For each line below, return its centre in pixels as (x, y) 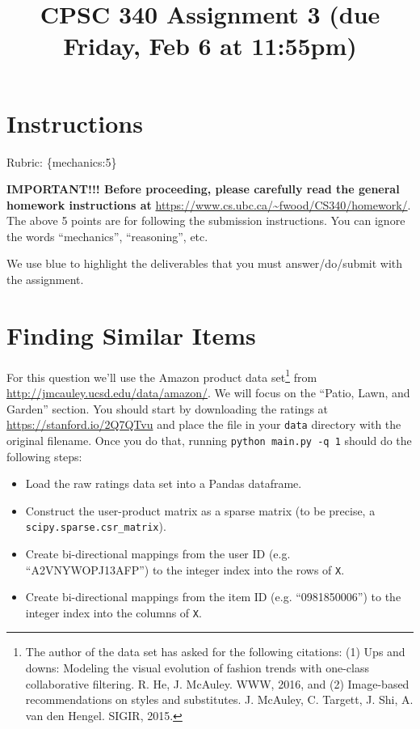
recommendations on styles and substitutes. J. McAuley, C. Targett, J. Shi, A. (219, 699)
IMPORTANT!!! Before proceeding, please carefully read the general (203, 189)
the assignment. (45, 280)
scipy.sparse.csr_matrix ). (96, 526)
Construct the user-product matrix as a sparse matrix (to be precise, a (200, 510)
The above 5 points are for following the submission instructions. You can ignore (206, 220)
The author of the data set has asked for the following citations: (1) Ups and (215, 652)
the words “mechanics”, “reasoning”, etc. (107, 236)
